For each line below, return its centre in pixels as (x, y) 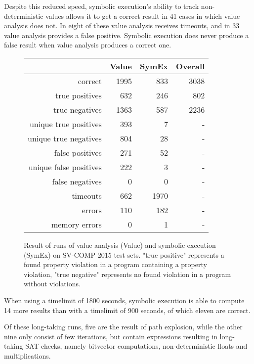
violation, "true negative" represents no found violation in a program (127, 274)
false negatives (77, 181)
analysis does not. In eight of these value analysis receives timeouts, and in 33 (122, 25)
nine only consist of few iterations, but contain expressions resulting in (111, 336)
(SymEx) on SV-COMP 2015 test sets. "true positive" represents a (124, 254)
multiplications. (27, 355)
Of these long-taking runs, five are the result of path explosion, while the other (123, 327)
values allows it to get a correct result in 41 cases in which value (143, 16)
